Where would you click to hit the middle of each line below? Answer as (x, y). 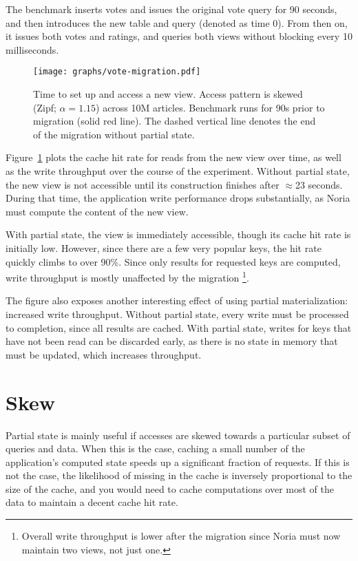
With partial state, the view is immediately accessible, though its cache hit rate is (178, 234)
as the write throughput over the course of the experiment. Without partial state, (178, 171)
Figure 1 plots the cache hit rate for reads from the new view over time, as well (173, 157)
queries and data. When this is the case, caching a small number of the (155, 448)
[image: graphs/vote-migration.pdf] (117, 72)
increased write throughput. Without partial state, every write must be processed (177, 314)
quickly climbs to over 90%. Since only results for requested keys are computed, (173, 261)
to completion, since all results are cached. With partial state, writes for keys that (179, 327)
